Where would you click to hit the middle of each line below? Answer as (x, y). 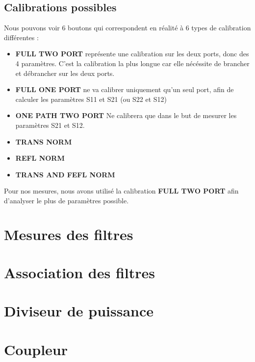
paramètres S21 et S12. (50, 125)
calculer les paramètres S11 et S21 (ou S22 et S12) (91, 99)
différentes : (21, 37)
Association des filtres (79, 273)
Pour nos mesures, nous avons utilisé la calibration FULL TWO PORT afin (121, 191)
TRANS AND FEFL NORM (65, 174)
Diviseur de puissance (79, 311)
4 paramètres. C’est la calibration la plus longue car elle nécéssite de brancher (132, 63)
